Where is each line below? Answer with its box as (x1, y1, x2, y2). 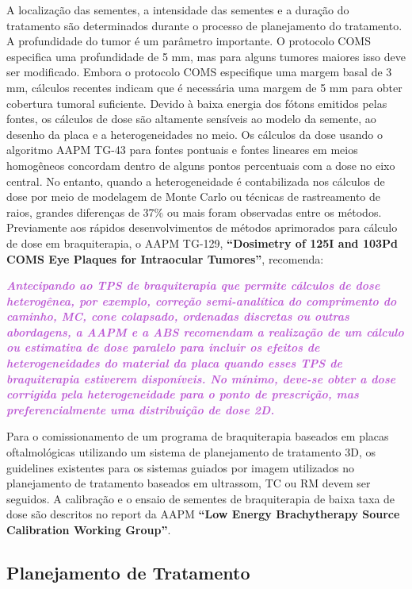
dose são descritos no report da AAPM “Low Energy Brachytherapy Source (6, 506, 400, 522)
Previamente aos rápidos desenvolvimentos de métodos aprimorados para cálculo (6, 219, 398, 236)
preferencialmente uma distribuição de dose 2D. (6, 401, 275, 418)
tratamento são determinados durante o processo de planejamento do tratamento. (6, 17, 402, 33)
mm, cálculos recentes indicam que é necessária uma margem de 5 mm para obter (6, 79, 402, 95)
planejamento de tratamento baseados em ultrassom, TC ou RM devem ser (6, 475, 371, 491)
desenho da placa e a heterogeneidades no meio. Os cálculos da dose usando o (6, 125, 383, 142)
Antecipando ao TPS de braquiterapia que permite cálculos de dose (6, 277, 380, 294)
